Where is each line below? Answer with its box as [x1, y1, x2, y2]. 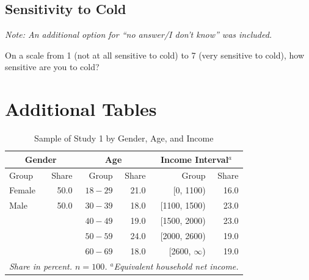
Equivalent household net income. [114, 259, 239, 272]
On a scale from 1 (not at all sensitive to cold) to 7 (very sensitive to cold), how [5, 48, 305, 61]
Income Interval [160, 153, 229, 165]
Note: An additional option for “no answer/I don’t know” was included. [5, 28, 272, 41]
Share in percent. [9, 259, 73, 272]
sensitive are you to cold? [5, 60, 100, 73]
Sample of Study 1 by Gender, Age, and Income [34, 132, 214, 145]
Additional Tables [5, 96, 157, 121]
